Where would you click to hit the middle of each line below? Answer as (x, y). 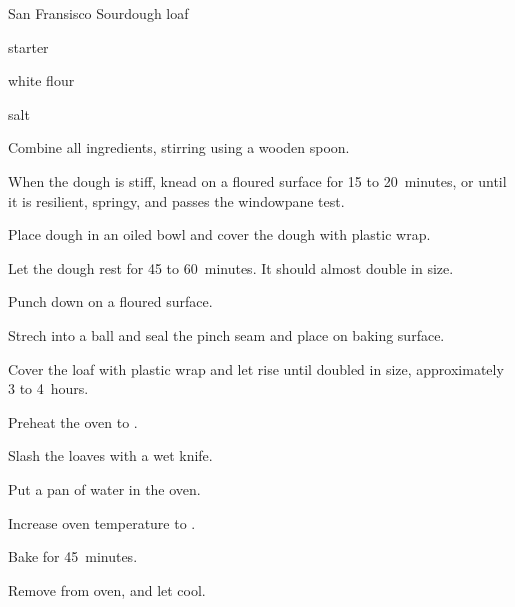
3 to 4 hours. (48, 388)
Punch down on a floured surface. (110, 301)
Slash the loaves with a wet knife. (110, 455)
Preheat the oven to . (73, 421)
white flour (41, 80)
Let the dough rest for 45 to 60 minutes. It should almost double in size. (231, 267)
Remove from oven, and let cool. (107, 589)
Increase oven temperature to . (102, 522)
